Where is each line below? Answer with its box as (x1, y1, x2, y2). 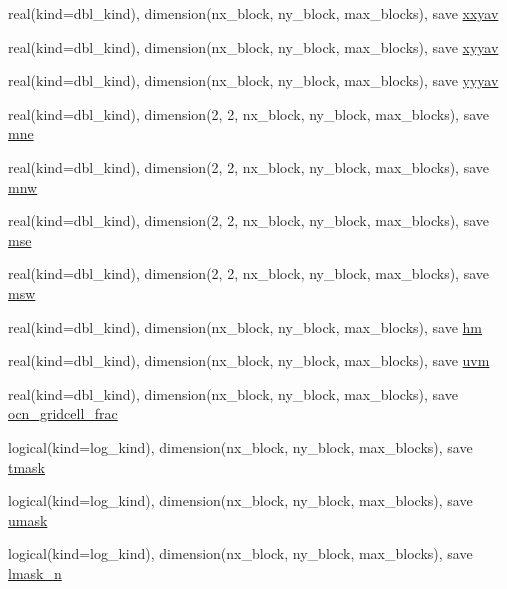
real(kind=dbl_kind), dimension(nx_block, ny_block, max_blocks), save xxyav (8, 3, 499, 23)
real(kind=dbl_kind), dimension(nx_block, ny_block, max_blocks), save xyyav (8, 36, 499, 57)
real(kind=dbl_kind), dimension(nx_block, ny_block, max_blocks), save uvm (8, 350, 490, 371)
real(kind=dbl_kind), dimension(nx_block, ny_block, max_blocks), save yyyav (8, 70, 499, 91)
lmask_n (8, 562, 62, 583)
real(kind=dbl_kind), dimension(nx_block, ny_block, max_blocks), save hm (8, 316, 483, 337)
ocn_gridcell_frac (8, 403, 118, 424)
